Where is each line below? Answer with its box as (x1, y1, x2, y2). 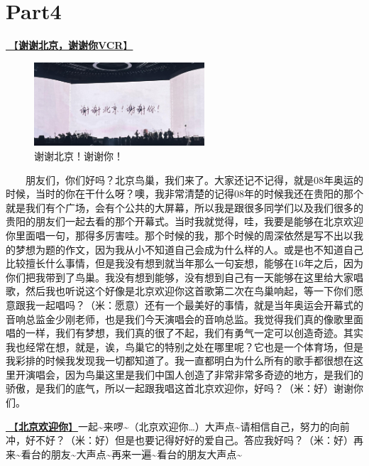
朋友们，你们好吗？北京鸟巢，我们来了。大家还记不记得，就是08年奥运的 (26, 172, 363, 187)
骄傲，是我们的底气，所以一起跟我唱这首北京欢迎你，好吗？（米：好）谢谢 (6, 381, 353, 396)
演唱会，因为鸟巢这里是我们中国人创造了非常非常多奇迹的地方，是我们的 (25, 367, 363, 381)
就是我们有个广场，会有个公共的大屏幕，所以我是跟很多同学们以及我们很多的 (6, 200, 363, 215)
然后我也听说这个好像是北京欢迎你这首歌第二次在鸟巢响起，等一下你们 (25, 283, 353, 298)
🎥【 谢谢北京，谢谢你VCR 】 (6, 38, 133, 53)
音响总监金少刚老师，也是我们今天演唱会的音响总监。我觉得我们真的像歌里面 (6, 311, 363, 326)
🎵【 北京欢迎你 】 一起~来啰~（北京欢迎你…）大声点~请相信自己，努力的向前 (6, 418, 350, 433)
